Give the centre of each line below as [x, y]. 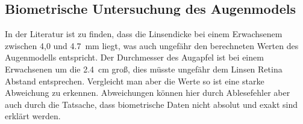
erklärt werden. [33, 116]
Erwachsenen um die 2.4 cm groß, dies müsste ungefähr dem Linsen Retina [144, 69]
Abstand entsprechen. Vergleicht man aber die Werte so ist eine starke [135, 81]
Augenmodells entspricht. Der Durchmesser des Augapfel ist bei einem [134, 57]
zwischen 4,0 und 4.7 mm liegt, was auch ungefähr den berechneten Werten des [152, 45]
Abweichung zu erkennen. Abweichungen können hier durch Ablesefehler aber [148, 93]
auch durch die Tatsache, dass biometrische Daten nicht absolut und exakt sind [151, 104]
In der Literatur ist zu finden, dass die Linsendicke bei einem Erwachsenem [144, 34]
